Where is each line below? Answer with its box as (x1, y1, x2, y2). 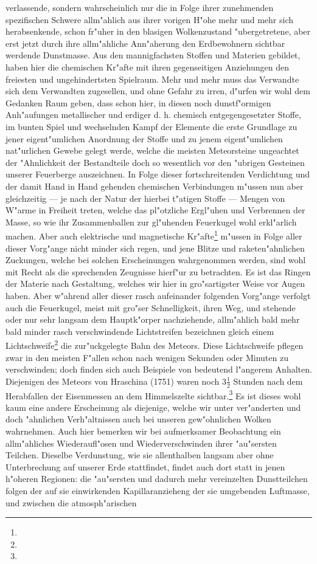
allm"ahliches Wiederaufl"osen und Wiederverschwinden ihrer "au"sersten (5, 436, 277, 449)
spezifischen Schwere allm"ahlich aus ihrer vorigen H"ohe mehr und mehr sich (5, 13, 293, 26)
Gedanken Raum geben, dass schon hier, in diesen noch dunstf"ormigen (5, 96, 271, 109)
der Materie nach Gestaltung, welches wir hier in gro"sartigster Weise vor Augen (5, 277, 305, 290)
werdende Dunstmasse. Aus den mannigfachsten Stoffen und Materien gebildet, (5, 49, 301, 61)
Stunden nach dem (233, 374, 303, 387)
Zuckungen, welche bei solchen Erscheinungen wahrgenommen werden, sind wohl (5, 253, 306, 266)
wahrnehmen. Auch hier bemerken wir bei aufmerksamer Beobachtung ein (5, 424, 281, 437)
